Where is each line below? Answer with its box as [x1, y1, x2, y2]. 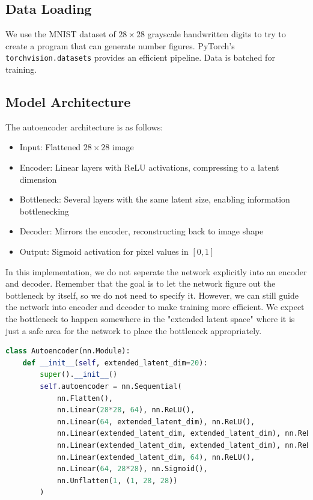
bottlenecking [19, 204, 69, 217]
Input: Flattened [19, 141, 81, 153]
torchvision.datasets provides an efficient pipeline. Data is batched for [5, 51, 275, 64]
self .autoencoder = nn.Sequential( [40, 382, 182, 391]
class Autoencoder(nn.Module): [5, 347, 130, 356]
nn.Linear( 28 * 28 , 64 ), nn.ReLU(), [56, 406, 195, 415]
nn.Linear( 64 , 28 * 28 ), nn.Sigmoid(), [56, 465, 208, 474]
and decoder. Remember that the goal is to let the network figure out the [5, 277, 276, 290]
